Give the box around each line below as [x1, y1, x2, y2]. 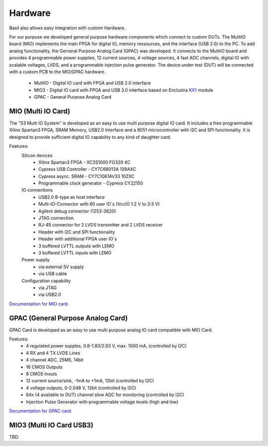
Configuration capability [21, 278, 71, 284]
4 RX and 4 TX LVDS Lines [26, 350, 80, 356]
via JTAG [38, 284, 57, 291]
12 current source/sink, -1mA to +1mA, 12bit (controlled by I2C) [26, 378, 154, 384]
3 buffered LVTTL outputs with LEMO [38, 243, 115, 249]
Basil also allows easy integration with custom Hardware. [9, 25, 126, 31]
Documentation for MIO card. [9, 301, 69, 307]
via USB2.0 [38, 292, 62, 298]
